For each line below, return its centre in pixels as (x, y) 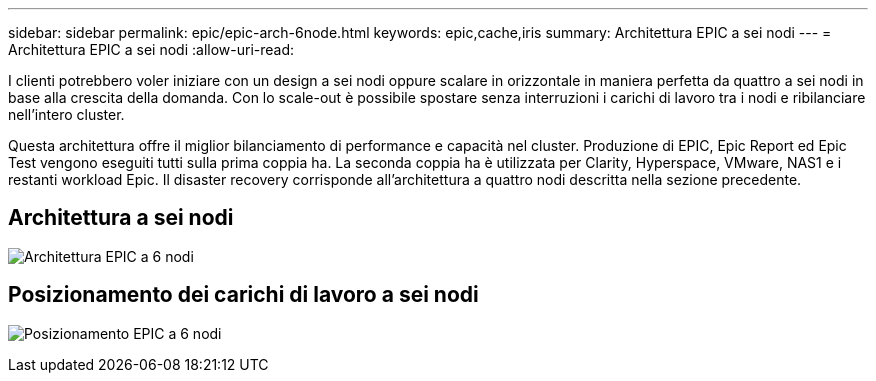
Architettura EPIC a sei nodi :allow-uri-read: (151, 49)
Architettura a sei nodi (121, 218)
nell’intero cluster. (66, 114)
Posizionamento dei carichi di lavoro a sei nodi (243, 295)
